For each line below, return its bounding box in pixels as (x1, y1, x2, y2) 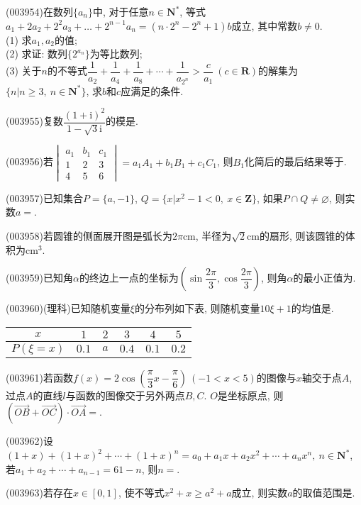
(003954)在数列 (6, 4, 73, 18)
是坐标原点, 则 (217, 387, 284, 402)
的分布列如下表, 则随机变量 (134, 301, 260, 316)
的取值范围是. (292, 485, 355, 500)
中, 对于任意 (92, 4, 149, 18)
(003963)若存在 (6, 485, 73, 500)
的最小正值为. (293, 270, 356, 285)
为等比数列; (89, 46, 143, 61)
